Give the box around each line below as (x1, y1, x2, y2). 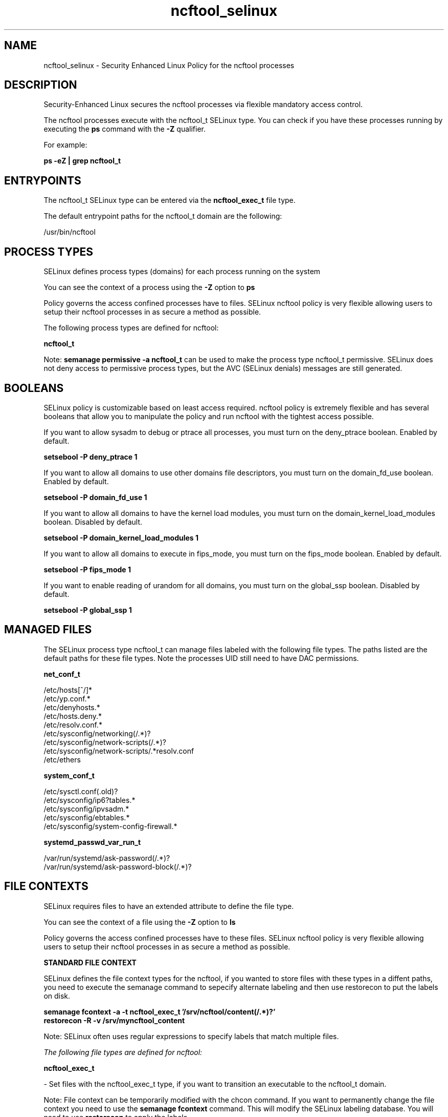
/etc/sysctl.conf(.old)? (43, 787, 118, 796)
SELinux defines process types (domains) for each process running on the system (43, 267, 321, 276)
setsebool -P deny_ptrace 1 (43, 452, 138, 461)
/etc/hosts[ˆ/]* (43, 685, 93, 694)
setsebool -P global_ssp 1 (43, 605, 132, 614)
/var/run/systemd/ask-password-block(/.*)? (43, 862, 192, 871)
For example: (43, 140, 87, 150)
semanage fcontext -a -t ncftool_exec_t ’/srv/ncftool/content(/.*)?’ (43, 1007, 276, 1016)
